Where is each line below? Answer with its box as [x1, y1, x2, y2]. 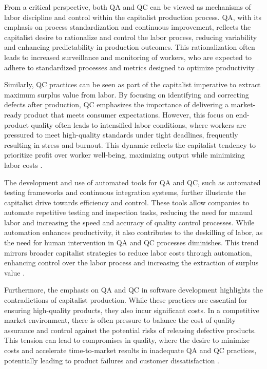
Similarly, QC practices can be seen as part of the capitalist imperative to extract [4, 79, 261, 90]
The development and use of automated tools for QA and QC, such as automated [4, 177, 261, 187]
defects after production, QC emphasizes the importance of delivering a [4, 99, 229, 110]
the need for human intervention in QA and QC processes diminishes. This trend [4, 237, 259, 248]
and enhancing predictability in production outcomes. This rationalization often [4, 42, 255, 52]
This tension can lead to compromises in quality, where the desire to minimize [4, 335, 250, 345]
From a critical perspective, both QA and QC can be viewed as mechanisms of [4, 2, 251, 12]
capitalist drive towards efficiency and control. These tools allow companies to [4, 197, 250, 207]
